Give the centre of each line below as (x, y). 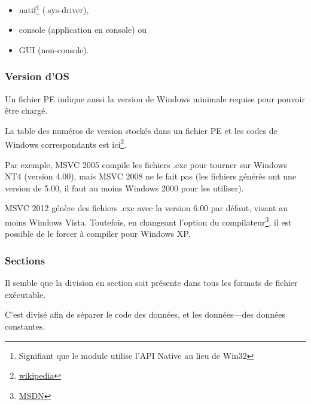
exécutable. (25, 294)
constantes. (25, 326)
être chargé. (26, 110)
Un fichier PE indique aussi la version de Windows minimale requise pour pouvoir (155, 98)
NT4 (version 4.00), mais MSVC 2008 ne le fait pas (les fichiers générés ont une (151, 176)
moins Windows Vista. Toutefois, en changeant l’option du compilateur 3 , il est (148, 221)
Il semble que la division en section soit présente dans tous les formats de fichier (151, 283)
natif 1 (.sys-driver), (54, 9)
